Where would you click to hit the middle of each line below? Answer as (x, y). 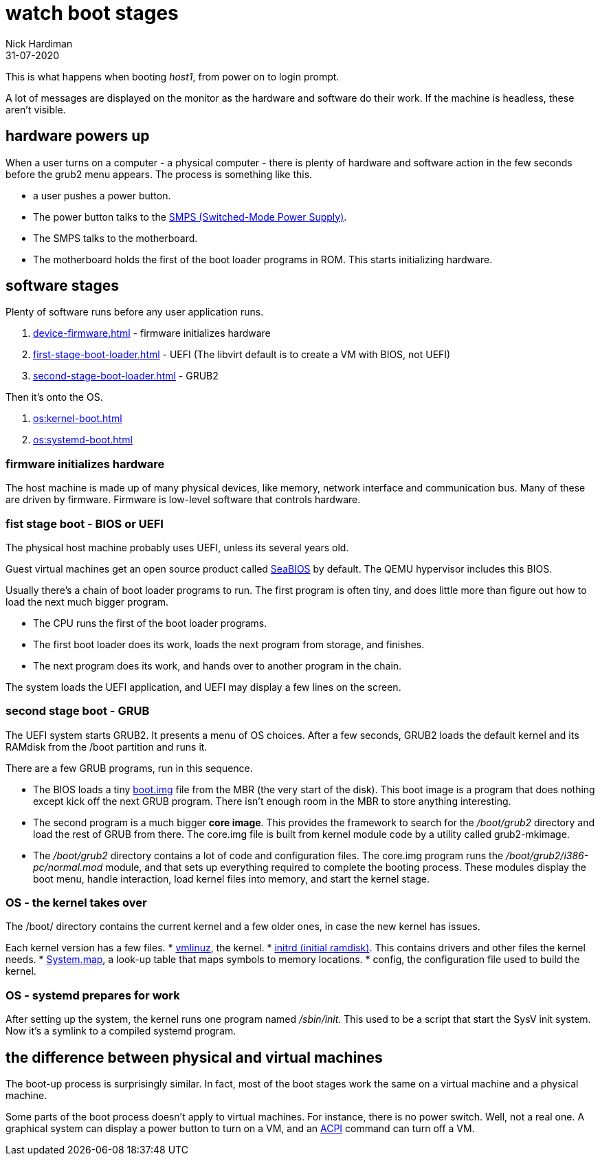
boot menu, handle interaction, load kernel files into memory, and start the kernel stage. (232, 878)
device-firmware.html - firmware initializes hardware (152, 333)
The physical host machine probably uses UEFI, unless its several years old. (177, 547)
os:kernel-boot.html (78, 419)
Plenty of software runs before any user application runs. (135, 312)
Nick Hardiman (39, 43)
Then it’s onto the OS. (54, 397)
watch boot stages (92, 13)
